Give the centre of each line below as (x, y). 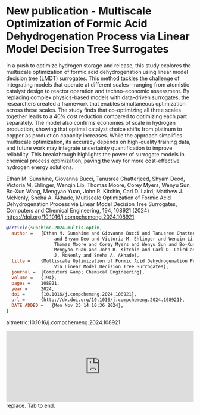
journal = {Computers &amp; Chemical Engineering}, (78, 272)
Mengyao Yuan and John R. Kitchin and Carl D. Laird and (126, 250)
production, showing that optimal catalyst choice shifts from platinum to (94, 129)
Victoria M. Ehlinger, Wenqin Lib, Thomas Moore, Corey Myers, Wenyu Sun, (99, 185)
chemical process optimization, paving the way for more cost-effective (93, 161)
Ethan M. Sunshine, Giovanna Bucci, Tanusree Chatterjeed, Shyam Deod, (96, 179)
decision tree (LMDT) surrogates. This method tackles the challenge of (93, 78)
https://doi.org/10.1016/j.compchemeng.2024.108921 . (71, 217)
